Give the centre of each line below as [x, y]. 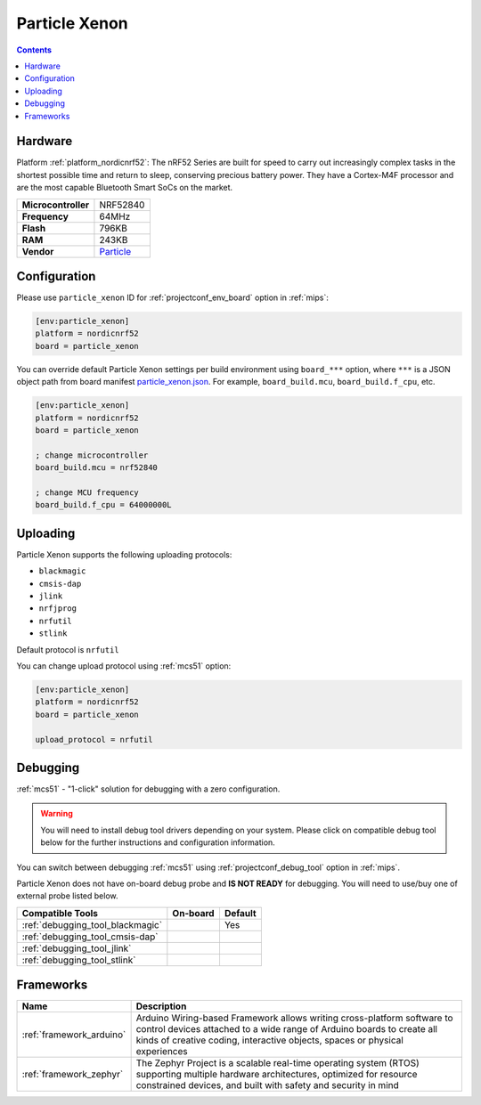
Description [161, 1006]
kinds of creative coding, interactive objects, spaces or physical [270, 1040]
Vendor [38, 251]
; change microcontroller [92, 455]
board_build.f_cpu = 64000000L [104, 505]
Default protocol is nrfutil [68, 649]
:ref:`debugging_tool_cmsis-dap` [90, 937]
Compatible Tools [60, 913]
